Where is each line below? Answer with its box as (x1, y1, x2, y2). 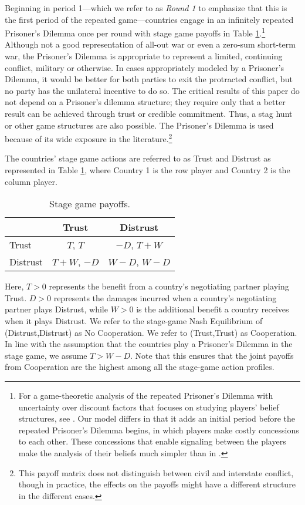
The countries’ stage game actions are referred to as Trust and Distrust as (5, 152, 271, 164)
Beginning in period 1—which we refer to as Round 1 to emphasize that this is (5, 2, 287, 14)
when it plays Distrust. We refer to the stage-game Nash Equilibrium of (5, 315, 263, 326)
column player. (5, 175, 57, 187)
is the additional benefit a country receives (136, 303, 289, 315)
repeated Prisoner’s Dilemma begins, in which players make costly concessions (18, 423, 299, 436)
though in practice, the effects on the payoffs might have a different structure (18, 478, 296, 490)
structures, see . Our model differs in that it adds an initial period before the (18, 412, 296, 425)
